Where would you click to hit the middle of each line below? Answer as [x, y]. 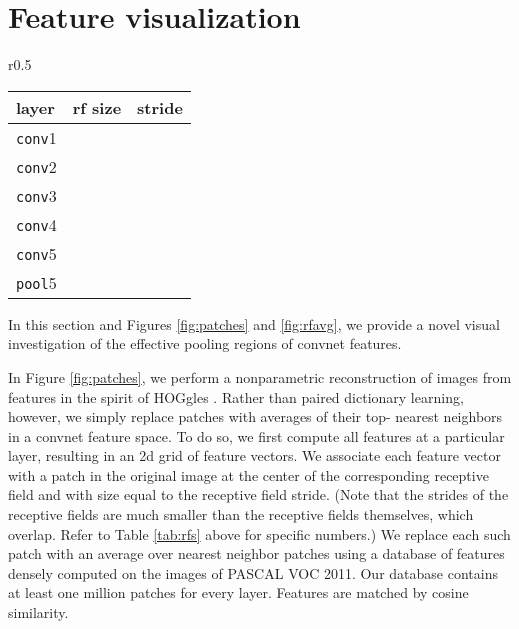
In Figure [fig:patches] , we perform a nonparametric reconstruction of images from [260, 376]
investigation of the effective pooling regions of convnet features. [205, 343]
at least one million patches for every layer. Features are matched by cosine [238, 592]
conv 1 [36, 137]
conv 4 [36, 224]
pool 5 [36, 282]
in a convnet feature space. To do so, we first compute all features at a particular [256, 435]
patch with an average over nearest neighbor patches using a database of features [256, 553]
